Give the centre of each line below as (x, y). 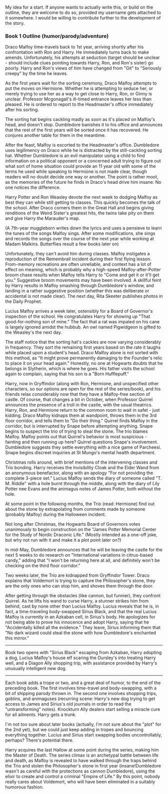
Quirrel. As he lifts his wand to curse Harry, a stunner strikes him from (77, 601)
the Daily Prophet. (24, 301)
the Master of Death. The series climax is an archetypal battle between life (82, 755)
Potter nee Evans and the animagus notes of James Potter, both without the (83, 489)
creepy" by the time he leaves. (37, 73)
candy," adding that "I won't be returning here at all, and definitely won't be (82, 560)
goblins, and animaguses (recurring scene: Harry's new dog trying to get (80, 699)
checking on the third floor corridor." (43, 566)
